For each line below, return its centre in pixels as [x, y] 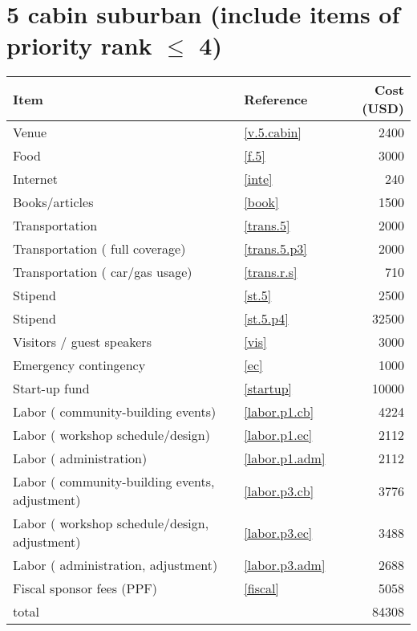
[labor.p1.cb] [279, 412]
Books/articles [53, 202]
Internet [36, 179]
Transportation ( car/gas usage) [103, 272]
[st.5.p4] [266, 319]
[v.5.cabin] [273, 132]
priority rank [79, 45]
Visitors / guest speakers [82, 342]
